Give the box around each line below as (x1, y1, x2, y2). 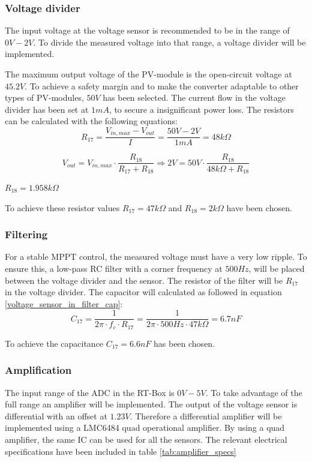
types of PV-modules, (5, 91, 84, 104)
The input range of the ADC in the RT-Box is (5, 386, 175, 398)
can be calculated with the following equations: (5, 115, 178, 127)
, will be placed (248, 262, 305, 274)
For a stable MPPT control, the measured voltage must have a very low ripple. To (5, 250, 307, 263)
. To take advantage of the (205, 386, 302, 398)
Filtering (5, 227, 48, 242)
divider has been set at (5, 103, 89, 115)
